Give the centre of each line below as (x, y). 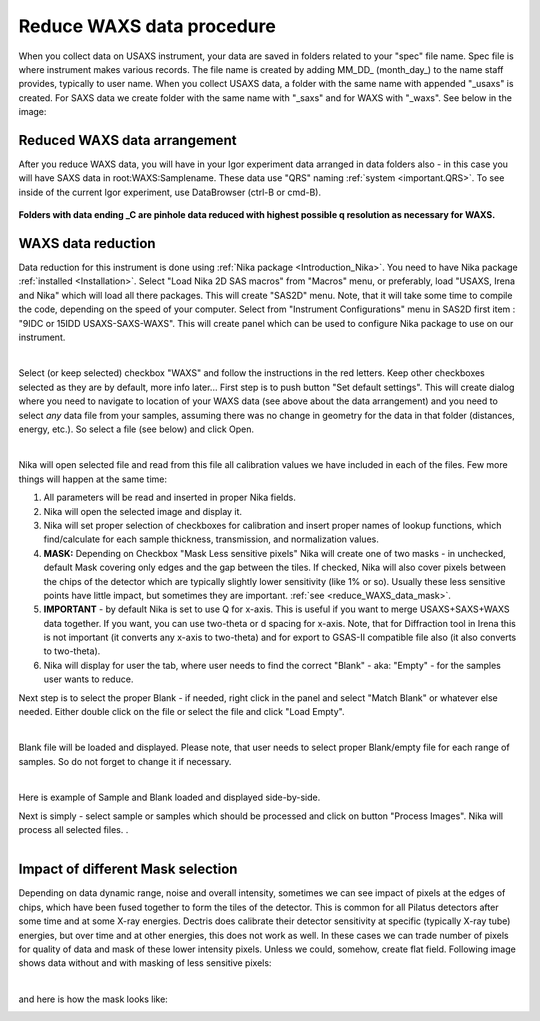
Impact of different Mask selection (128, 869)
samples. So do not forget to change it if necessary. (125, 761)
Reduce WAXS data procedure (147, 26)
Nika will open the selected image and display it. (143, 511)
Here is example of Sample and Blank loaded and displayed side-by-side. (169, 797)
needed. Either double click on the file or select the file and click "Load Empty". (181, 712)
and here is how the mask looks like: (93, 999)
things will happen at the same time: (93, 479)
